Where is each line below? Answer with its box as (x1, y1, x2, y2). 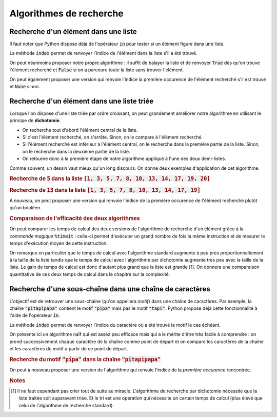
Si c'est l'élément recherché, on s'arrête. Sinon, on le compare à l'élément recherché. (22, 134, 203, 141)
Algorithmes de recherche (9, 8, 124, 19)
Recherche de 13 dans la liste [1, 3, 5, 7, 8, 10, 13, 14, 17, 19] (9, 186, 201, 193)
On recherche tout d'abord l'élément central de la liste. (22, 127, 138, 133)
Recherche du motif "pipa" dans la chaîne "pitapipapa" (9, 355, 161, 363)
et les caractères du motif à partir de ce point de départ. (9, 346, 128, 351)
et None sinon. (9, 84, 41, 90)
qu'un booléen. (9, 205, 42, 211)
